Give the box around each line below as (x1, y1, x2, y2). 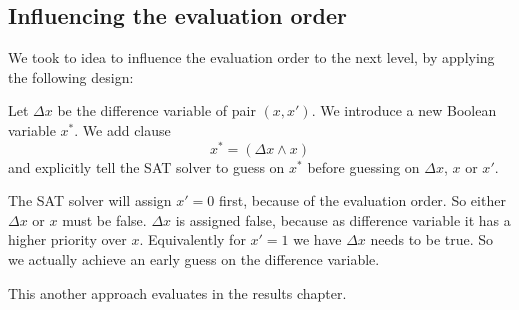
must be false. (62, 209, 147, 230)
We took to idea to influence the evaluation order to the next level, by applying (8, 47, 495, 68)
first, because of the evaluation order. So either (218, 190, 506, 211)
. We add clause (74, 119, 171, 140)
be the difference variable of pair (57, 100, 256, 121)
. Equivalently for (139, 229, 246, 250)
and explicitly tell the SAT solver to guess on (8, 156, 285, 177)
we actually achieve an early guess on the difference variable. (8, 249, 380, 270)
